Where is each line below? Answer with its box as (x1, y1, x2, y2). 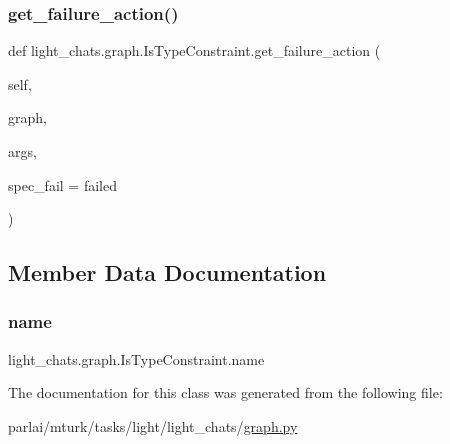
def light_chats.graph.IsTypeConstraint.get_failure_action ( (8, 40, 381, 61)
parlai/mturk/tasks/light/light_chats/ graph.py (8, 415, 298, 436)
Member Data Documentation (8, 257, 327, 288)
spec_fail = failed (8, 174, 117, 195)
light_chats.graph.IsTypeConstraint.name (8, 348, 265, 369)
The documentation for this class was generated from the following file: (8, 382, 443, 403)
